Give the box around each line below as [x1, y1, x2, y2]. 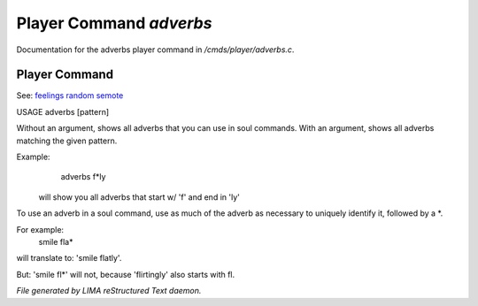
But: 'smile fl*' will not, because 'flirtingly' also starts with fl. [16, 269, 235, 279]
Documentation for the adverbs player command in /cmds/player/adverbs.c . [16, 44, 295, 55]
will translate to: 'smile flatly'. [16, 253, 122, 264]
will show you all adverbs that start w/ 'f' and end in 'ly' [38, 191, 241, 203]
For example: [16, 224, 65, 234]
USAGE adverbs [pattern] [16, 106, 110, 117]
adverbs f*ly [60, 172, 106, 182]
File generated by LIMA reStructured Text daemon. [16, 286, 202, 296]
